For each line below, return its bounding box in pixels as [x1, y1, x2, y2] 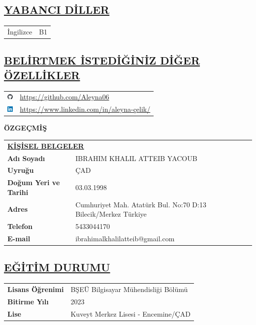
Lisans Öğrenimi [7, 284, 64, 294]
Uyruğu [7, 165, 34, 175]
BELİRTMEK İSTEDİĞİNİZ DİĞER [4, 53, 200, 68]
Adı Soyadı [7, 153, 45, 163]
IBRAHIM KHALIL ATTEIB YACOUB [75, 153, 197, 163]
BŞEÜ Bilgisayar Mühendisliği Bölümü [70, 284, 188, 294]
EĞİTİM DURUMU [4, 260, 110, 275]
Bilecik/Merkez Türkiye [75, 209, 147, 219]
